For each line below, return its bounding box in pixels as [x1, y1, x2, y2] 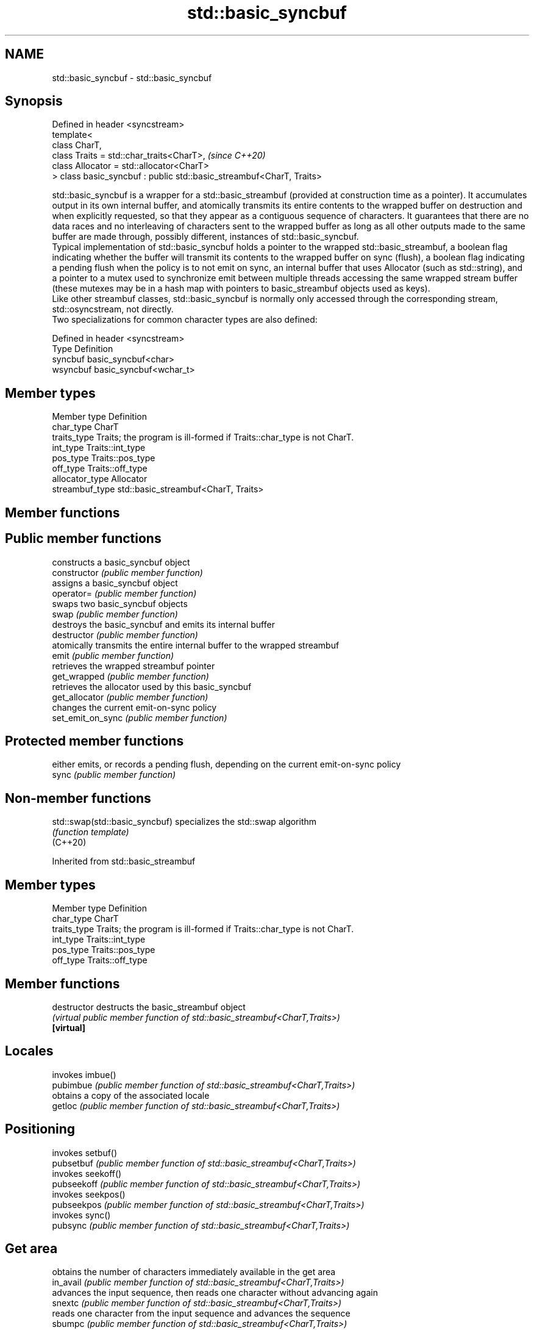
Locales [5, 1043, 54, 1059]
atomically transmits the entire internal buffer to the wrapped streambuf [52, 639, 340, 650]
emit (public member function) [52, 650, 174, 661]
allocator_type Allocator [52, 473, 148, 484]
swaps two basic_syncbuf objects [52, 598, 188, 609]
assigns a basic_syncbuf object [52, 577, 178, 588]
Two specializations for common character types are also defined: [52, 314, 318, 325]
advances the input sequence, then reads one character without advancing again [52, 1287, 378, 1298]
